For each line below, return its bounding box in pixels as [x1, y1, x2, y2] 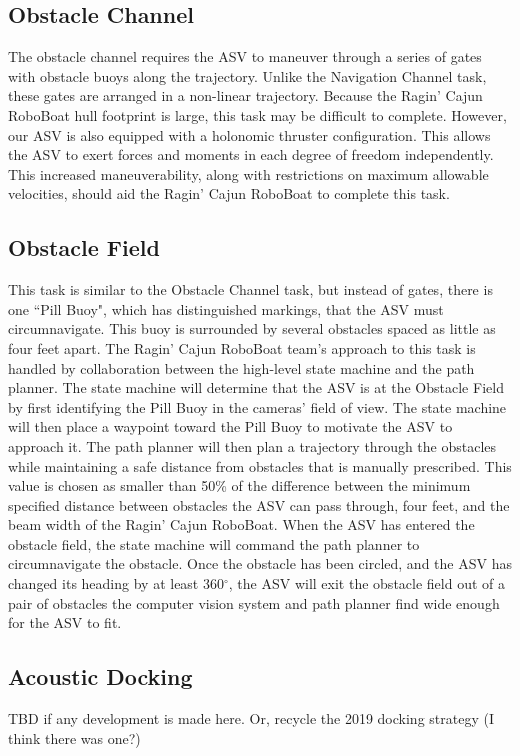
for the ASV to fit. [8, 612, 122, 633]
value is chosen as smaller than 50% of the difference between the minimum [8, 475, 471, 496]
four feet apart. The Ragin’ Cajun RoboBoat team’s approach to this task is [8, 337, 476, 358]
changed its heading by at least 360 [8, 573, 224, 594]
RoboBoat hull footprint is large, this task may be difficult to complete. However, [8, 104, 507, 125]
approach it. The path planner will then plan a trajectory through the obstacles [8, 435, 497, 456]
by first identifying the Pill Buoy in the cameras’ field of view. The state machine [8, 396, 507, 417]
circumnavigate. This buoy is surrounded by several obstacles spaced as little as [8, 318, 496, 339]
